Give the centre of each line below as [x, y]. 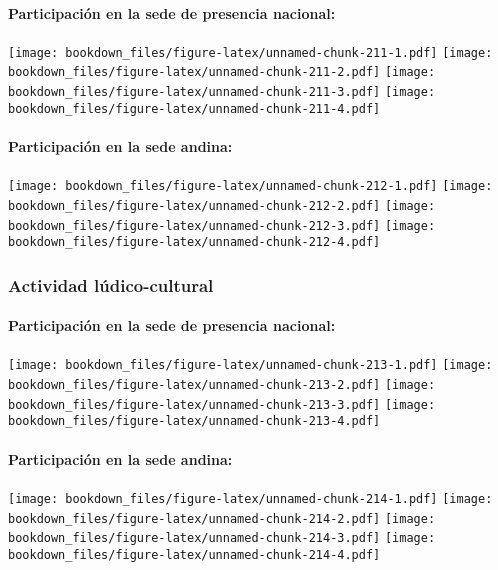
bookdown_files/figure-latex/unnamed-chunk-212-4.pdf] [194, 242]
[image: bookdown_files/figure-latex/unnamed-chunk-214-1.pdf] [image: [250, 498]
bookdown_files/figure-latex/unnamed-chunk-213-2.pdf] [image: [222, 385]
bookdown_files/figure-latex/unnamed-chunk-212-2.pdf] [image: [222, 205]
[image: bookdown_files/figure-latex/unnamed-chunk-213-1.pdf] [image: [250, 365]
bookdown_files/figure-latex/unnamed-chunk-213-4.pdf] [194, 421]
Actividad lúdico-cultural [111, 284]
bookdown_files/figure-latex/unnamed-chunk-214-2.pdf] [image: [222, 518]
